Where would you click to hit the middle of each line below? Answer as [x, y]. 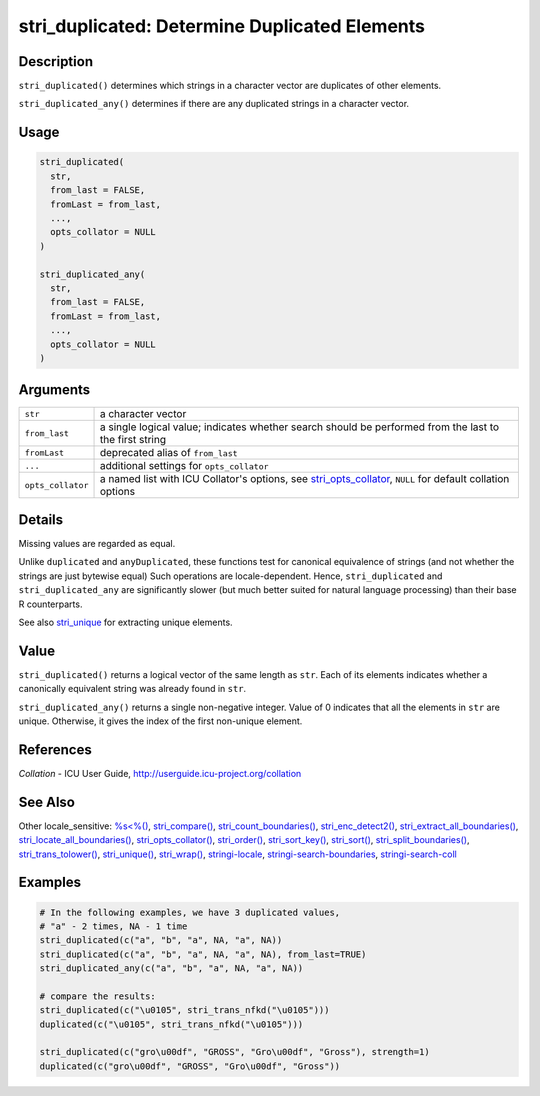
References [55, 749]
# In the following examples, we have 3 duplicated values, [190, 912]
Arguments [54, 390]
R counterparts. [50, 604]
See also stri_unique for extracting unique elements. [126, 622]
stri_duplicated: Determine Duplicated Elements [221, 26]
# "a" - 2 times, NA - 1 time [113, 926]
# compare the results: [98, 996]
